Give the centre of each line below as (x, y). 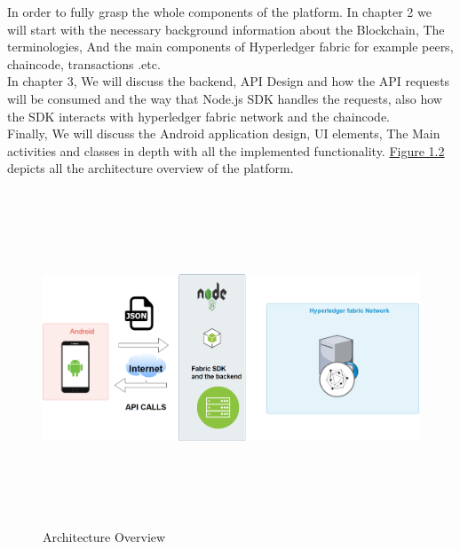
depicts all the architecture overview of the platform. (151, 168)
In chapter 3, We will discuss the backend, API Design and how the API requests (229, 81)
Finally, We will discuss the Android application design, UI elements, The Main (224, 133)
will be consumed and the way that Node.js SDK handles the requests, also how (225, 98)
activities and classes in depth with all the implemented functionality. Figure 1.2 (226, 150)
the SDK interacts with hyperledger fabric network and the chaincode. (198, 116)
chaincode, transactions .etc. (84, 63)
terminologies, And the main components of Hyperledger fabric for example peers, (230, 47)
